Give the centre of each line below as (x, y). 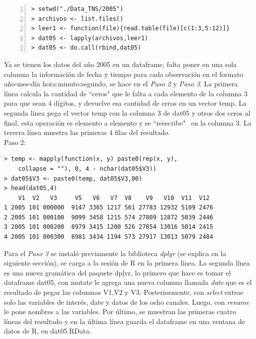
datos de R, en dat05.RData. (48, 331)
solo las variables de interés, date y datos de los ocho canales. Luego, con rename (127, 302)
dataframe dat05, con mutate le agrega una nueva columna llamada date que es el (128, 282)
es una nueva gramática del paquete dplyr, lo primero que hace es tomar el (118, 272)
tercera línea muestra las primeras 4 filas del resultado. (87, 132)
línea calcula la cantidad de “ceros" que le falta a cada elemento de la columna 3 (126, 93)
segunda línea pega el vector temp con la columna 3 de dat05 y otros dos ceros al (127, 112)
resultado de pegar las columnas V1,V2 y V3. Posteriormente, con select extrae (124, 292)
